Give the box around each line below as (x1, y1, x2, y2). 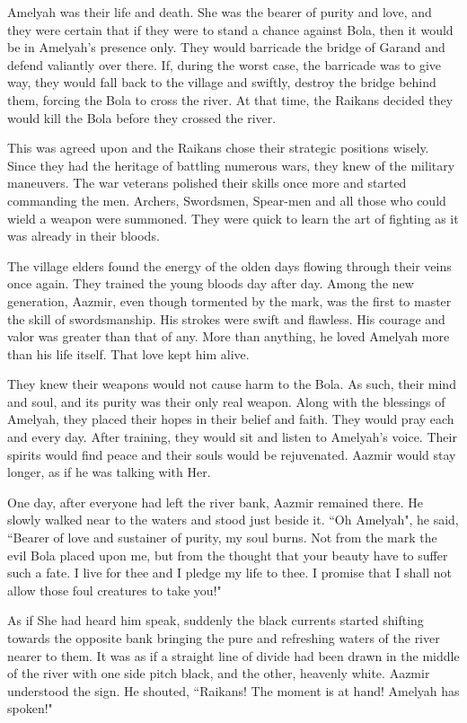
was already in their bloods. (7, 226, 160, 245)
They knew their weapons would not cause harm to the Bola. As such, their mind (7, 375, 456, 393)
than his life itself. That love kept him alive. (7, 344, 250, 363)
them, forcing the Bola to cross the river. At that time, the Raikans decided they (7, 90, 454, 109)
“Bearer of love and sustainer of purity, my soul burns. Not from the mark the (7, 528, 437, 547)
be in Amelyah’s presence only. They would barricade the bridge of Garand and (7, 38, 445, 57)
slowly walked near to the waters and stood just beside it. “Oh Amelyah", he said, (7, 510, 459, 529)
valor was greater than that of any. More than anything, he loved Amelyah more (7, 327, 450, 346)
